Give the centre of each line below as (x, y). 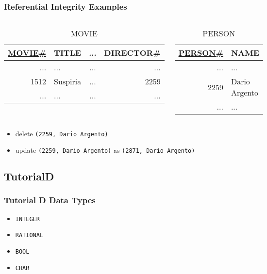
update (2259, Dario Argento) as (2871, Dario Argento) (105, 150)
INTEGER (27, 219)
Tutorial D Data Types (50, 200)
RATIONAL (29, 235)
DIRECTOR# (132, 53)
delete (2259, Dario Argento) (62, 134)
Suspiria (68, 81)
